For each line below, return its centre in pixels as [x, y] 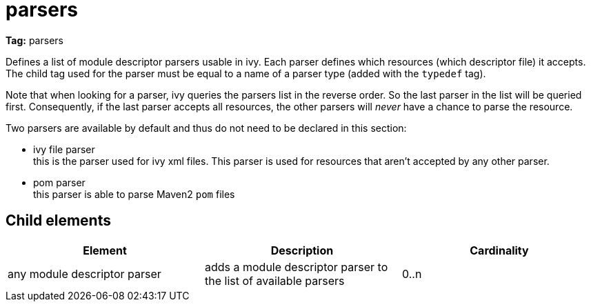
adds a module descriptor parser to [296, 267]
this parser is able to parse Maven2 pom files [134, 194]
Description [302, 250]
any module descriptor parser [84, 274]
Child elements [58, 221]
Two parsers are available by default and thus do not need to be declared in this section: [206, 128]
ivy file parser [64, 149]
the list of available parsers [274, 280]
